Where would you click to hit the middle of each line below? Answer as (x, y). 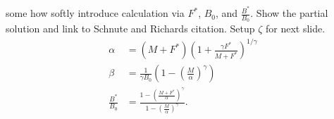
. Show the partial (289, 13)
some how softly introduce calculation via (95, 13)
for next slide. (296, 29)
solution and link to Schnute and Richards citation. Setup (130, 29)
